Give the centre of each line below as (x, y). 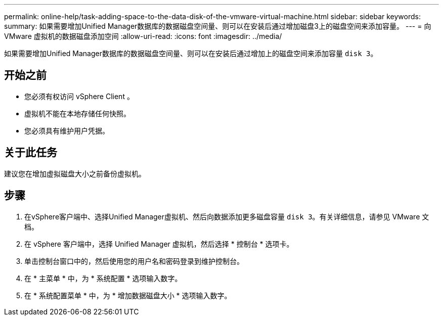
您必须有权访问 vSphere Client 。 (79, 96)
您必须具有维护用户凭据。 (67, 130)
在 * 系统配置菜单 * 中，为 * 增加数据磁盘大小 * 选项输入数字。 (128, 295)
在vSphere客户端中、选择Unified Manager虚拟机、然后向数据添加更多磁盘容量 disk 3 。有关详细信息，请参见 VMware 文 (227, 216)
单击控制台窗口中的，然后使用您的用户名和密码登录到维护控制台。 (134, 261)
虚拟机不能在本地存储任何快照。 (77, 113)
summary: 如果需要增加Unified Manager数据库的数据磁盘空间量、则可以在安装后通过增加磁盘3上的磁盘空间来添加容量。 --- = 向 (218, 26)
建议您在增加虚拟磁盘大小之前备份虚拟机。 (75, 173)
